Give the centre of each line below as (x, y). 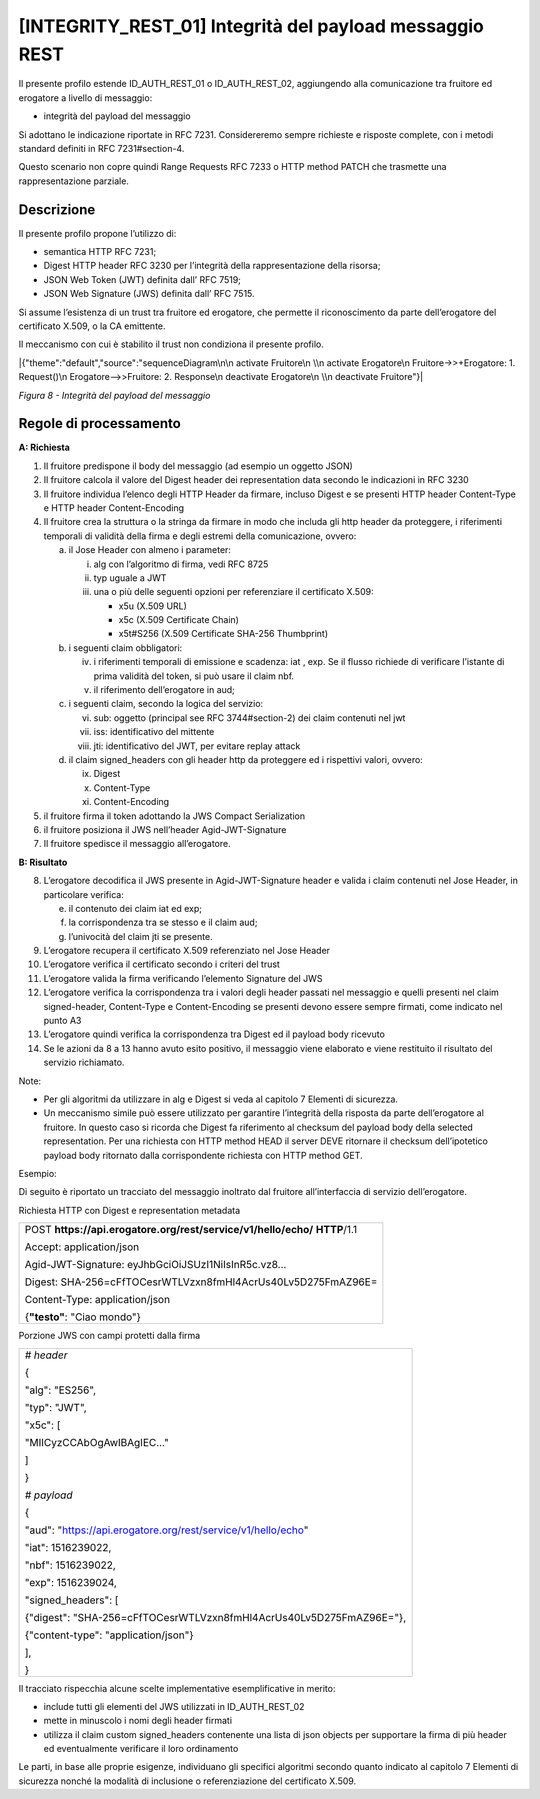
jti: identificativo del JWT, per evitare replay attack (197, 746)
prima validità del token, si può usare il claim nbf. (194, 676)
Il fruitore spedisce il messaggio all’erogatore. (137, 844)
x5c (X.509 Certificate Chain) (179, 620)
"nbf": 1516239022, (70, 1565)
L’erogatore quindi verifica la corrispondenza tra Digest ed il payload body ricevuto (214, 1034)
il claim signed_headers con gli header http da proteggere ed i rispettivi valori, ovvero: (246, 759)
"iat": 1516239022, (68, 1547)
